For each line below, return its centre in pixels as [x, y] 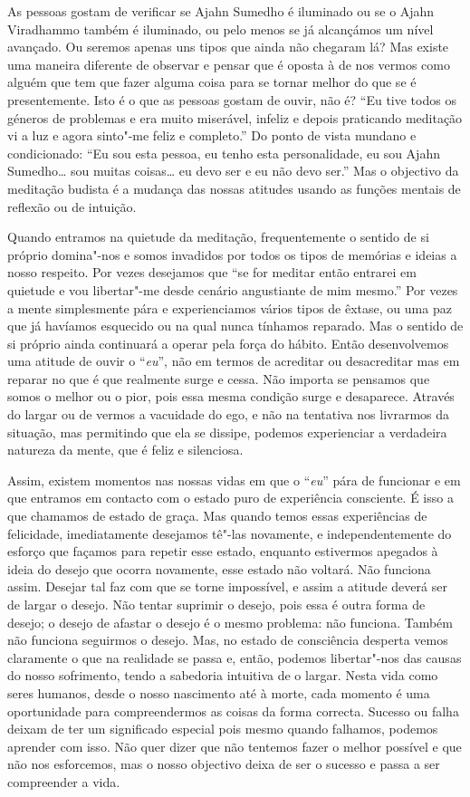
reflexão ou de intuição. [72, 206]
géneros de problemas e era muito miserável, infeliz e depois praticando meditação [235, 117]
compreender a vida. [64, 781]
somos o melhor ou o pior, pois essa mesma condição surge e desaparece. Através [231, 396]
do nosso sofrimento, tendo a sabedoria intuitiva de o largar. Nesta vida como [223, 675]
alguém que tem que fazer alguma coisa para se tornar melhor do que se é [212, 82]
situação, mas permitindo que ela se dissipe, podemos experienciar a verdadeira [227, 432]
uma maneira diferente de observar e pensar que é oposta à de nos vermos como [229, 64]
